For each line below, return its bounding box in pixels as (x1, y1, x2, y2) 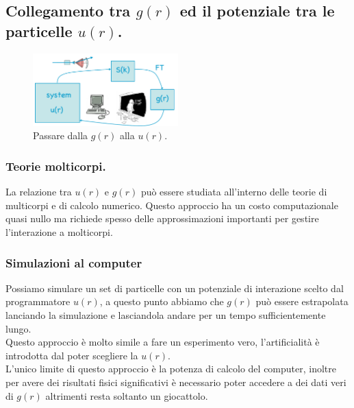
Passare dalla (33, 128, 88, 143)
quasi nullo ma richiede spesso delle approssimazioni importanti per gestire (5, 211, 319, 226)
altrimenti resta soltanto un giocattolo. (45, 388, 208, 403)
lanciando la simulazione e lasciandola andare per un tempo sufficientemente (5, 308, 326, 322)
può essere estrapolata (255, 294, 349, 309)
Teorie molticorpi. (5, 157, 106, 174)
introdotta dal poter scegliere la (5, 348, 138, 362)
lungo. (5, 321, 31, 335)
